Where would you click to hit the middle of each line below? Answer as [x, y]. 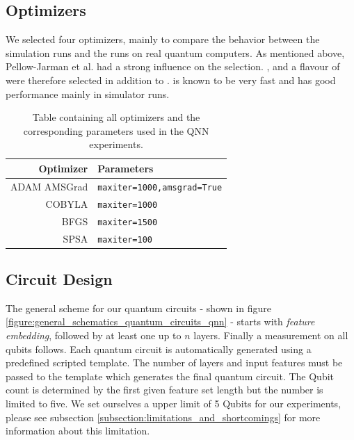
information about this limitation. [78, 431]
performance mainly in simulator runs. [88, 93]
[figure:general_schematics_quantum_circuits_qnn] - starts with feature [160, 321]
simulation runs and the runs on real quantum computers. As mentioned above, [175, 52]
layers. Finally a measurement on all [271, 335]
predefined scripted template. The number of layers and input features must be [174, 362]
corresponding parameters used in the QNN [116, 130]
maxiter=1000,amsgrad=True [160, 187]
